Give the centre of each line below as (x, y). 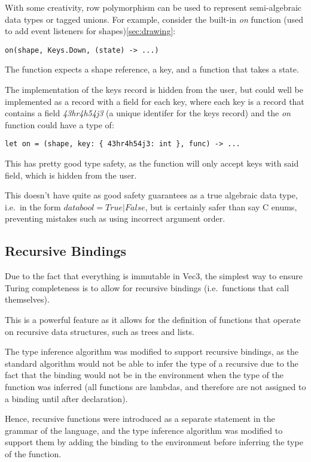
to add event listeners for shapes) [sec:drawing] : (90, 31)
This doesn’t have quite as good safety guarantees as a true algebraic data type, (151, 195)
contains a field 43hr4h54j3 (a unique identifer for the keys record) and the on (148, 113)
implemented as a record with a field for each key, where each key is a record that (155, 101)
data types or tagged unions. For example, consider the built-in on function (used (154, 19)
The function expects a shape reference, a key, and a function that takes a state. (152, 69)
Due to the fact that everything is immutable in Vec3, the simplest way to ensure (154, 276)
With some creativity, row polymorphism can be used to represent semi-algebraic (153, 7)
